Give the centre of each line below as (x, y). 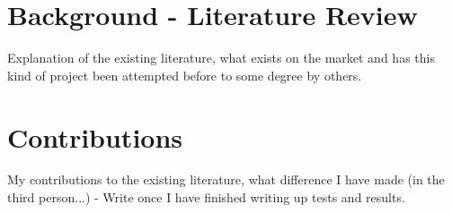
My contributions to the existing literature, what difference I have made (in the (226, 179)
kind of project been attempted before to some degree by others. (185, 75)
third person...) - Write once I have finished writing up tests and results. (206, 197)
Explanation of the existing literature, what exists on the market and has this (221, 58)
